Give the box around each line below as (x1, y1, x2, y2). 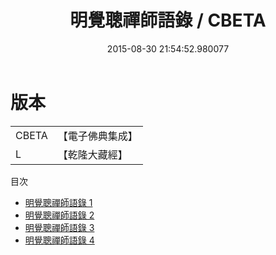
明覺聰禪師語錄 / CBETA (69, 9, 267, 32)
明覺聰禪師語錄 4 (24, 234, 95, 246)
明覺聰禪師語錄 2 (24, 209, 95, 221)
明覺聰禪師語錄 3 (24, 221, 95, 233)
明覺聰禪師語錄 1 (24, 196, 93, 208)
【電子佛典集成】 (57, 129, 138, 143)
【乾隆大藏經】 (57, 147, 128, 161)
